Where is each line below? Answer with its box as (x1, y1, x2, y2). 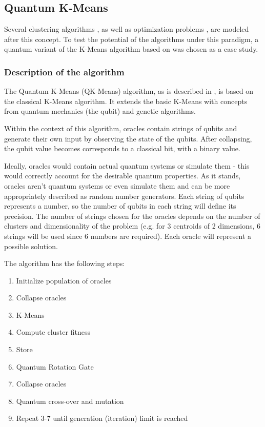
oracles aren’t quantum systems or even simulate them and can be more (4, 180, 230, 191)
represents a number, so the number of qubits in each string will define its (4, 200, 236, 211)
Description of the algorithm (4, 65, 125, 78)
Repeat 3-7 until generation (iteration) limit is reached (16, 413, 188, 423)
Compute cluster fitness (16, 327, 90, 337)
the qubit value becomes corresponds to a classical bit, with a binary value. (4, 143, 240, 154)
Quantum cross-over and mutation (16, 395, 124, 406)
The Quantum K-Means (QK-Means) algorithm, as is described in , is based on (4, 86, 253, 96)
